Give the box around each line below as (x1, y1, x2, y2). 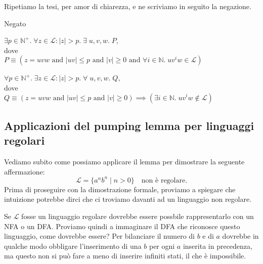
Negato (4, 18, 26, 28)
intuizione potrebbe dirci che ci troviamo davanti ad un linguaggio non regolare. (4, 194, 252, 204)
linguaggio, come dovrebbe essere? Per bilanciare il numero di (4, 231, 195, 241)
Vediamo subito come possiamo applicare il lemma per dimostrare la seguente (4, 156, 245, 167)
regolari (4, 133, 45, 148)
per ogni (149, 240, 175, 251)
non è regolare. (141, 177, 188, 184)
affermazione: (4, 166, 45, 177)
